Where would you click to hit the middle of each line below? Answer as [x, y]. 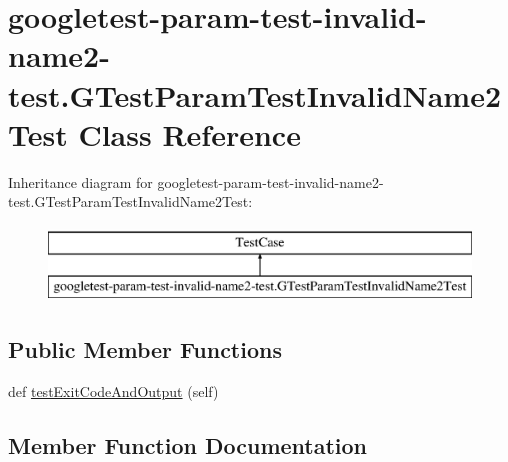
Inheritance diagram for [80, 181]
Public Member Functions [145, 349]
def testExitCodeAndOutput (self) [113, 391]
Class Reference [189, 133]
